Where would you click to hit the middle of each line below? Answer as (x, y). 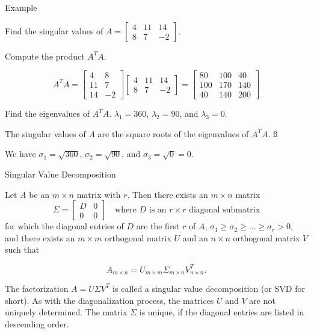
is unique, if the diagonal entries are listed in (222, 312)
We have (20, 154)
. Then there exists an (168, 194)
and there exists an (40, 237)
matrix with (99, 194)
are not (262, 300)
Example (21, 7)
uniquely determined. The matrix (66, 312)
